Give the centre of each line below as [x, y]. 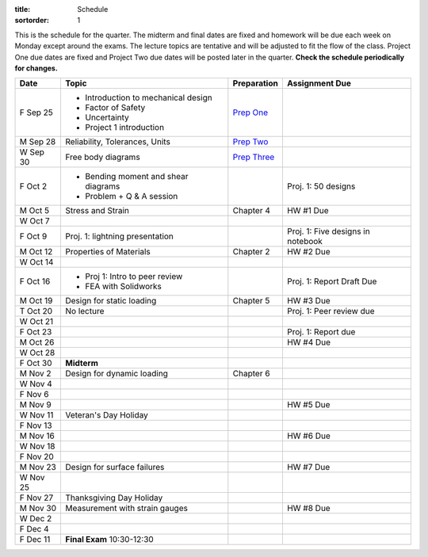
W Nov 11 [36, 415]
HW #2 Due [308, 252]
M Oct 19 [36, 301]
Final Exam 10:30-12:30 [109, 540]
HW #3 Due [308, 301]
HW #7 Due [308, 467]
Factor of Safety [115, 108]
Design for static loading [111, 301]
